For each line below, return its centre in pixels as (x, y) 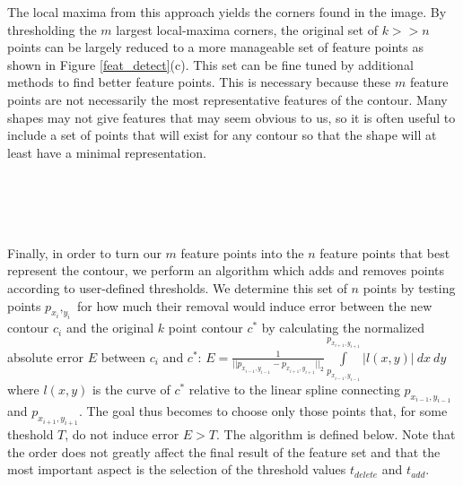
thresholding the (52, 29)
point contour (205, 328)
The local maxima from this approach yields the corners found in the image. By (227, 12)
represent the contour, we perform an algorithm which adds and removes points (226, 270)
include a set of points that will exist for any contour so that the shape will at (222, 135)
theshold (31, 434)
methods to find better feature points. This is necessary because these (199, 82)
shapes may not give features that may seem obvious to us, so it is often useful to (231, 117)
